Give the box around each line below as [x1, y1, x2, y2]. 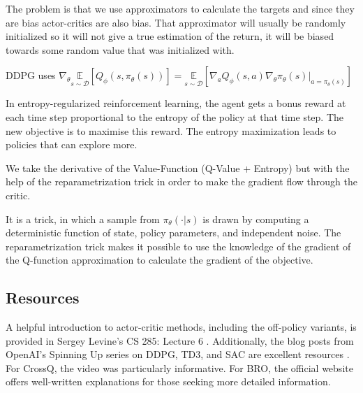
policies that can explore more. [6, 137, 138, 152]
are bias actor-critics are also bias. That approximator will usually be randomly [6, 15, 346, 29]
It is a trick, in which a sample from [6, 211, 160, 226]
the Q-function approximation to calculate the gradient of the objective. [6, 252, 313, 267]
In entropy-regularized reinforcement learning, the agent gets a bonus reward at [6, 96, 346, 110]
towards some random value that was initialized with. [6, 42, 235, 57]
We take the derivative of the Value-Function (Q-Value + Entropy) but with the [6, 160, 350, 175]
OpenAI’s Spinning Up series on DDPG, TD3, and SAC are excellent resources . [6, 347, 350, 362]
